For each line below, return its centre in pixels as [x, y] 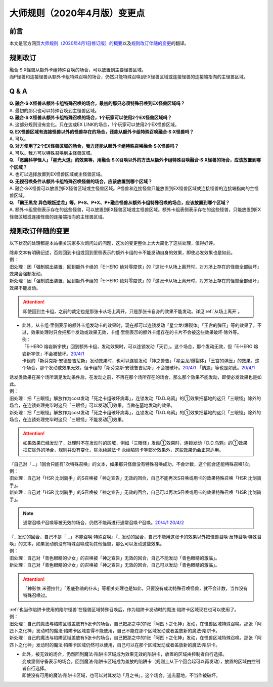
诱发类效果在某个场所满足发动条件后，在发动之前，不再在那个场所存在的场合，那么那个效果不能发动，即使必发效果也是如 [135, 377]
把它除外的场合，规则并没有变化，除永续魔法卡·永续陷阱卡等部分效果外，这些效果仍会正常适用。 [123, 450]
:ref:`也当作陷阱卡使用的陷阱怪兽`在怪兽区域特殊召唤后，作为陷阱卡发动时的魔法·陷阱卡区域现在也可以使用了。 [124, 609]
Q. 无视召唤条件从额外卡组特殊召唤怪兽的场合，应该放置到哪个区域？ [81, 181]
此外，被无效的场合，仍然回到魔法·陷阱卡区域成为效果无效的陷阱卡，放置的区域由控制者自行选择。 [125, 654]
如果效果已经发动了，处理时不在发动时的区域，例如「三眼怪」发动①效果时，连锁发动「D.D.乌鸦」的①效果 [135, 443]
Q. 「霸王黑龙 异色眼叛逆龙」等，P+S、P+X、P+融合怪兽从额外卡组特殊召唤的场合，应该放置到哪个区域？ [120, 202]
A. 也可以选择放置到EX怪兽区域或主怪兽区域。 [57, 174]
